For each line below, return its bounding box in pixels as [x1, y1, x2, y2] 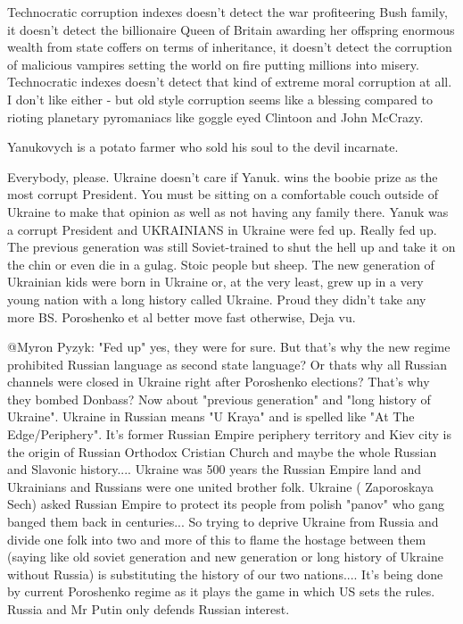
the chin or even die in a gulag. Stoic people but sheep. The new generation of [7, 254, 434, 273]
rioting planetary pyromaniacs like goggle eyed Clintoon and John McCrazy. [7, 107, 424, 126]
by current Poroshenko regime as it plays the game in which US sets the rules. [7, 582, 435, 601]
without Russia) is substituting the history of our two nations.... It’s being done [7, 564, 443, 583]
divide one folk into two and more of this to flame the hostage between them [7, 529, 426, 548]
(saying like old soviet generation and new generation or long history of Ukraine [7, 547, 443, 566]
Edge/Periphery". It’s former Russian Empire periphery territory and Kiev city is [7, 425, 451, 444]
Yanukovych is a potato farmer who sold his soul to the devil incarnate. [7, 137, 399, 156]
